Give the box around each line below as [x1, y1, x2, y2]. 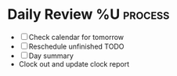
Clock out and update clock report [18, 59, 130, 68]
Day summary [28, 51, 74, 60]
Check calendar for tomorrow [28, 32, 125, 42]
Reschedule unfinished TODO [28, 42, 125, 51]
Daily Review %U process [7, 5, 170, 24]
